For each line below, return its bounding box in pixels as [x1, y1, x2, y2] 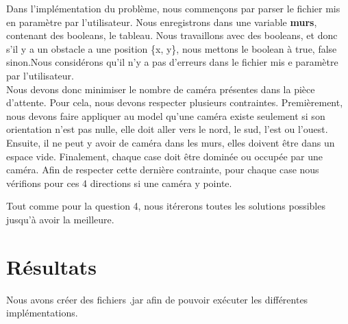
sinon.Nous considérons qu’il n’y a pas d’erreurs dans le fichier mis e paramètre [6, 55, 338, 69]
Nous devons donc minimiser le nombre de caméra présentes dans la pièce [6, 82, 315, 96]
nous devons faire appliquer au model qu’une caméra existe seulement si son [6, 108, 325, 123]
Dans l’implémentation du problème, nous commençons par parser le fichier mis [6, 1, 340, 15]
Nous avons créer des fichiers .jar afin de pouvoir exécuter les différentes [6, 292, 308, 306]
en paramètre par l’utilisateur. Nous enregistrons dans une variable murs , [6, 14, 317, 29]
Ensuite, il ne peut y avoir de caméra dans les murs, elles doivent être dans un [6, 135, 335, 149]
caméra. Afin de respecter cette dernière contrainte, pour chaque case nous [6, 162, 319, 177]
